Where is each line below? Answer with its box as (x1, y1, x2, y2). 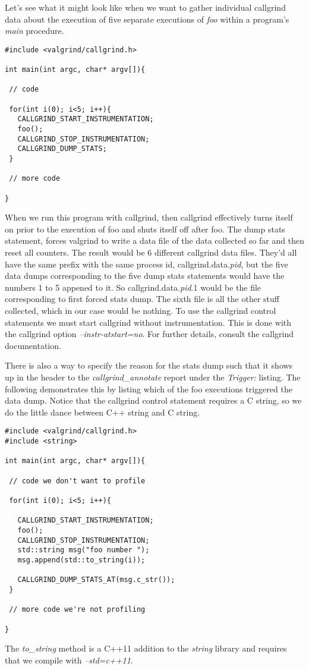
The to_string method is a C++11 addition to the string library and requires (5, 642, 287, 655)
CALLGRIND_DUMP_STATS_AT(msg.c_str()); (17, 575, 175, 584)
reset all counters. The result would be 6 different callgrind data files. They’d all (5, 246, 297, 259)
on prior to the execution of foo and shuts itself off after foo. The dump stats (5, 222, 285, 235)
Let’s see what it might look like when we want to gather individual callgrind (5, 1, 286, 13)
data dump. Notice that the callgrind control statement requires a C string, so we (5, 394, 302, 407)
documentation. (5, 339, 61, 351)
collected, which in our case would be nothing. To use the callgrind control (5, 304, 276, 317)
